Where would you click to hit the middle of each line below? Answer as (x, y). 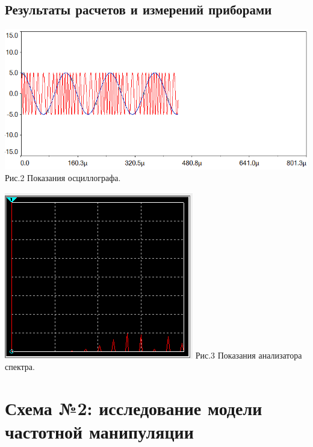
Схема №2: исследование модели (134, 408)
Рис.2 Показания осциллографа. (63, 178)
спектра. (20, 367)
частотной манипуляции (99, 432)
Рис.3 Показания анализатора (249, 355)
